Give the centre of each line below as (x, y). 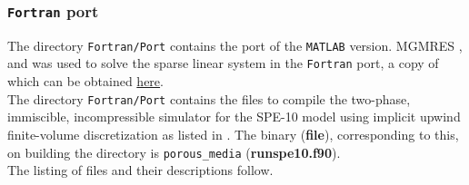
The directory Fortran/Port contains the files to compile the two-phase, (209, 98)
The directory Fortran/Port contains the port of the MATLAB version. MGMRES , (235, 45)
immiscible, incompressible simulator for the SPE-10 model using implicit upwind (234, 117)
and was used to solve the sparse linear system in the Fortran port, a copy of (223, 63)
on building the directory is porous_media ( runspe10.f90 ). (174, 152)
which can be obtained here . (85, 81)
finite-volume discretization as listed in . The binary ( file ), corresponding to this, (233, 134)
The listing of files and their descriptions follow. (140, 170)
